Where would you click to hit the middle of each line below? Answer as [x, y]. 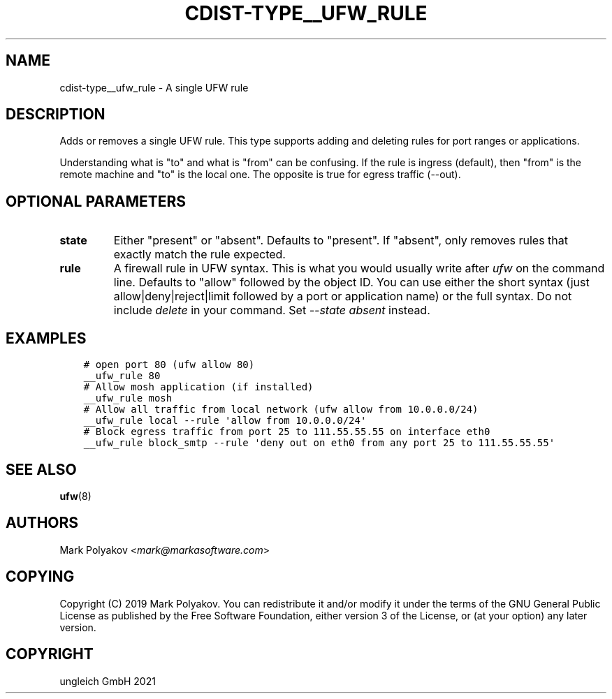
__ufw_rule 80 [122, 376]
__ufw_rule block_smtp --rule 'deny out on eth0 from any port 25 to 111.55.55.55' [319, 443]
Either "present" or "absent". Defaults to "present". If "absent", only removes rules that [341, 241]
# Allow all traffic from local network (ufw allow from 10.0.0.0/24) [281, 410]
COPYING [40, 577]
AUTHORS [42, 523]
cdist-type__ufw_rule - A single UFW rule [154, 87]
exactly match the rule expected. [199, 255]
